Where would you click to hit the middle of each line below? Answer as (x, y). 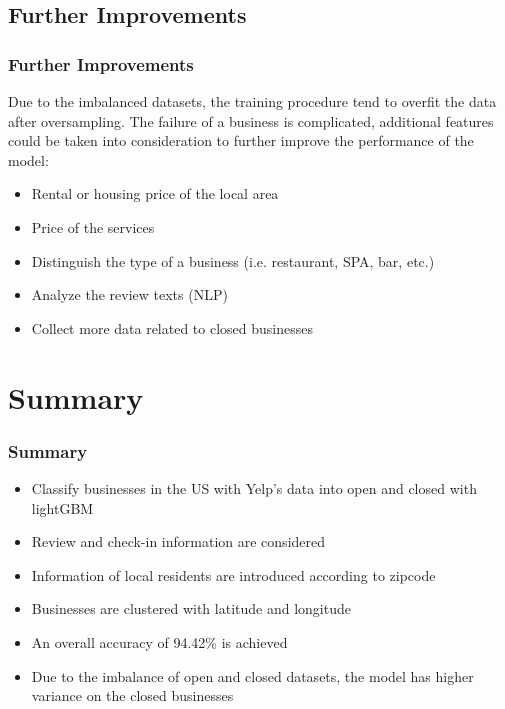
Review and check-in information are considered (178, 541)
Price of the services (93, 226)
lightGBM (62, 507)
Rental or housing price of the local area (155, 193)
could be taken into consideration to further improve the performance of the (241, 140)
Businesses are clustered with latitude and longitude (191, 608)
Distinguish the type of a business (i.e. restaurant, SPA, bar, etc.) (233, 260)
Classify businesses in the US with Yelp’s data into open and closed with (254, 487)
